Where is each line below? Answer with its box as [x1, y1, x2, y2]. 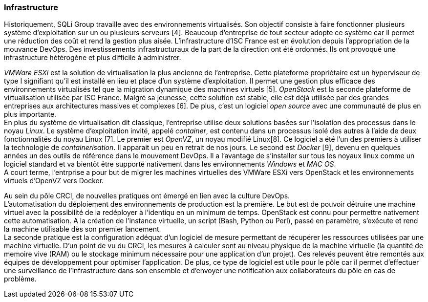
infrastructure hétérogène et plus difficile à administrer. [4, 53, 181, 62]
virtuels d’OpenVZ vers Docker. [4, 176, 104, 185]
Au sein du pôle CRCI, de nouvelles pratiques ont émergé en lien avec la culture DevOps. [4, 192, 290, 200]
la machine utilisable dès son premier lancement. [4, 225, 161, 234]
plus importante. [4, 110, 57, 119]
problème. [4, 275, 37, 283]
